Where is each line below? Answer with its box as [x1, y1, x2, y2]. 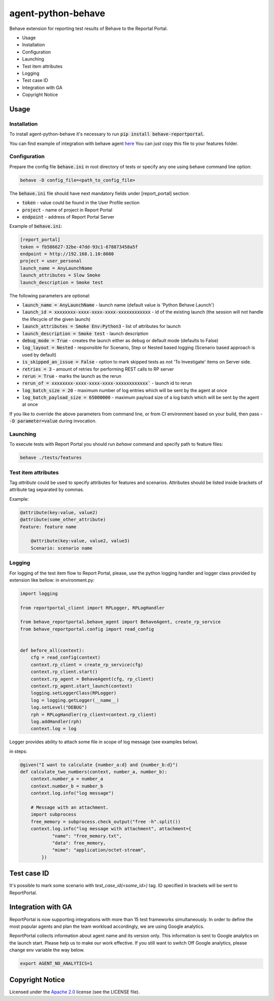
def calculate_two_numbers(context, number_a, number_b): [20, 769, 167, 775]
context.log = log [30, 726, 77, 732]
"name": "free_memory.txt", [52, 833, 122, 839]
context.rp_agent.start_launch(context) [30, 683, 133, 689]
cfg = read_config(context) [30, 655, 101, 660]
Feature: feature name [20, 524, 77, 530]
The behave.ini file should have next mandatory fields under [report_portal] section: [9, 190, 190, 196]
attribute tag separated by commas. [9, 487, 84, 493]
